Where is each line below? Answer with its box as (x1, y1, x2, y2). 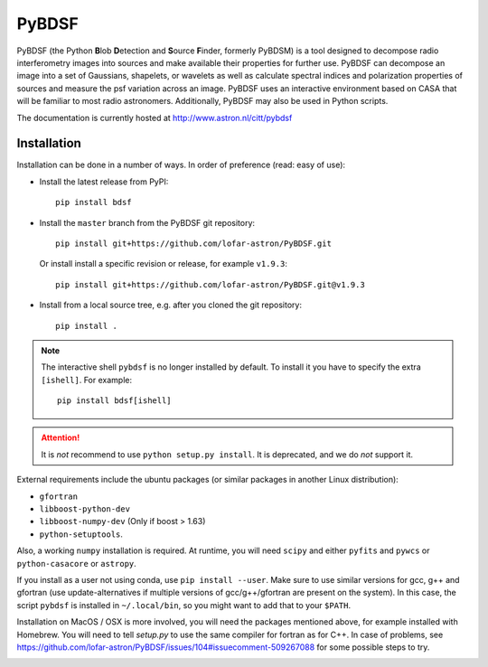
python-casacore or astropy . (16, 558, 137, 568)
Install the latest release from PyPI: (39, 176, 169, 187)
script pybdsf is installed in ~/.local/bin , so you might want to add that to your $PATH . (16, 599, 352, 610)
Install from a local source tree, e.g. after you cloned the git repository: (39, 299, 303, 311)
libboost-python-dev (39, 504, 131, 514)
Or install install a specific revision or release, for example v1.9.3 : (39, 258, 288, 269)
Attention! (41, 432, 80, 443)
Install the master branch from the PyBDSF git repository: (39, 217, 256, 228)
